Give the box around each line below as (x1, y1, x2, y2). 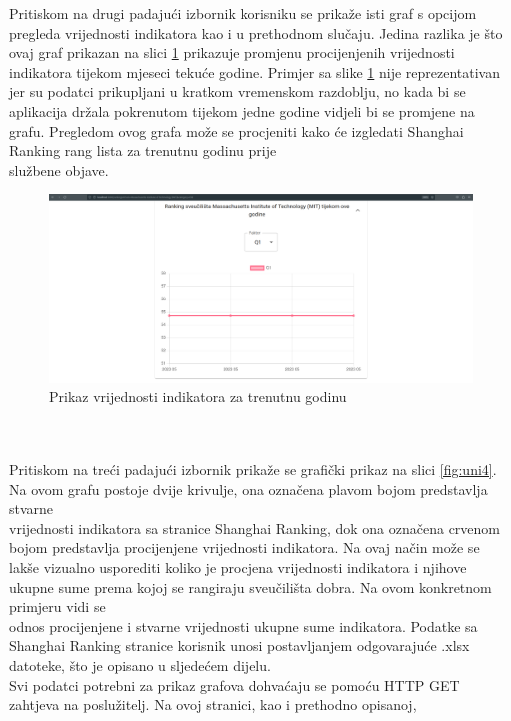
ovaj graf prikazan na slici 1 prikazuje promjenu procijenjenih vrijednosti (9, 42, 455, 63)
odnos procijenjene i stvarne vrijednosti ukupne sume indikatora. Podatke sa (9, 615, 478, 636)
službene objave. (9, 159, 109, 180)
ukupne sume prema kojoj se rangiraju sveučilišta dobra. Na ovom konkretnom (9, 576, 492, 597)
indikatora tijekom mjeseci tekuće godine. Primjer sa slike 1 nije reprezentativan (9, 61, 501, 82)
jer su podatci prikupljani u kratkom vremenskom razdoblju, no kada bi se (9, 81, 466, 102)
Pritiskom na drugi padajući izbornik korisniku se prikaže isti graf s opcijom (9, 3, 477, 23)
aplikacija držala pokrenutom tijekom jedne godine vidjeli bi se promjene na (9, 100, 475, 121)
